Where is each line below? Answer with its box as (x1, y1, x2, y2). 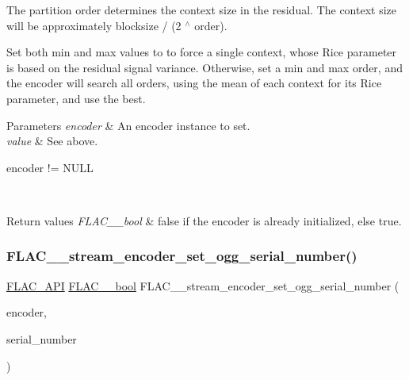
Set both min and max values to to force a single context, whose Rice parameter (6, 44, 397, 60)
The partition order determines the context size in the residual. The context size (6, 2, 397, 17)
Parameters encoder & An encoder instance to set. (6, 117, 250, 133)
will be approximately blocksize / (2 (6, 17, 182, 33)
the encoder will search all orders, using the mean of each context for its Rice (6, 75, 382, 91)
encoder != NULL (6, 159, 94, 175)
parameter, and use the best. (6, 90, 146, 106)
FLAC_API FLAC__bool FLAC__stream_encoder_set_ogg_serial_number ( (6, 277, 399, 294)
